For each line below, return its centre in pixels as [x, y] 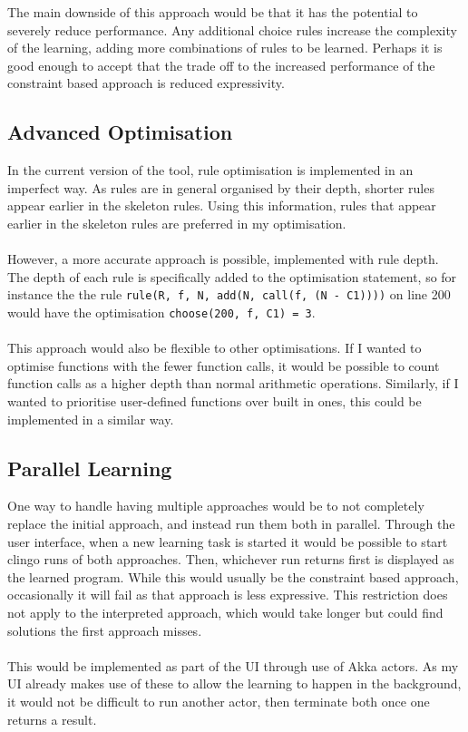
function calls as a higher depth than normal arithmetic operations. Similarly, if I [233, 383]
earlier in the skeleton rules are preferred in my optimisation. [177, 223]
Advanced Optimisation [120, 132]
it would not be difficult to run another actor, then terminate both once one [219, 701]
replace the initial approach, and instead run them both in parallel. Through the [231, 523]
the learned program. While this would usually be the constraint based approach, [233, 576]
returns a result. [52, 719]
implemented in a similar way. [91, 419]
